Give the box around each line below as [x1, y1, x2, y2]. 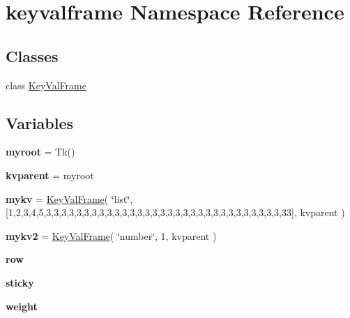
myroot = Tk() [6, 144, 75, 159]
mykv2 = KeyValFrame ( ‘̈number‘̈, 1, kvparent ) [6, 228, 217, 243]
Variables [6, 112, 74, 133]
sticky [6, 275, 34, 289]
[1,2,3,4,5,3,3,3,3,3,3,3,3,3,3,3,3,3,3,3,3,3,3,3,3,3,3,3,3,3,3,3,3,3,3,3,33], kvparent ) [6, 205, 345, 220]
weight [6, 298, 38, 313]
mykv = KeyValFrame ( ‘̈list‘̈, [6, 191, 133, 206]
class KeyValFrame [6, 77, 86, 92]
